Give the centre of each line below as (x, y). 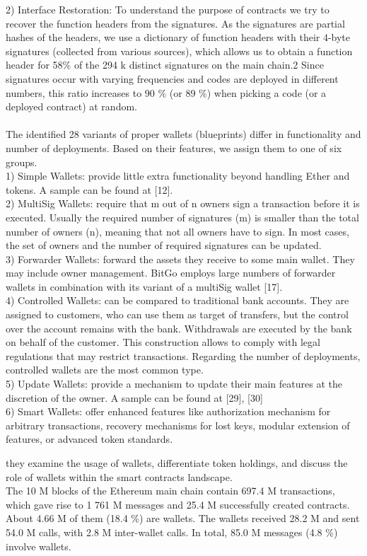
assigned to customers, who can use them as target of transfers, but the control (177, 314)
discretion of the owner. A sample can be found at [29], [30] (134, 397)
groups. (22, 162)
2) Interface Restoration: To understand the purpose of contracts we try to (168, 9)
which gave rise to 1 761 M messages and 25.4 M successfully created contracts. (178, 504)
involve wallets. (39, 546)
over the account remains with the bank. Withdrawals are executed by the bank (179, 328)
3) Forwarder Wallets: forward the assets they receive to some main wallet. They (180, 259)
